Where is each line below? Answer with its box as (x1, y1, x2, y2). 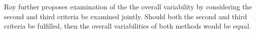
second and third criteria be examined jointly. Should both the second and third (4, 11, 247, 21)
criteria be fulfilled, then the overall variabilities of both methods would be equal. (4, 21, 251, 31)
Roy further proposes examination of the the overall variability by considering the (4, 1, 252, 11)
